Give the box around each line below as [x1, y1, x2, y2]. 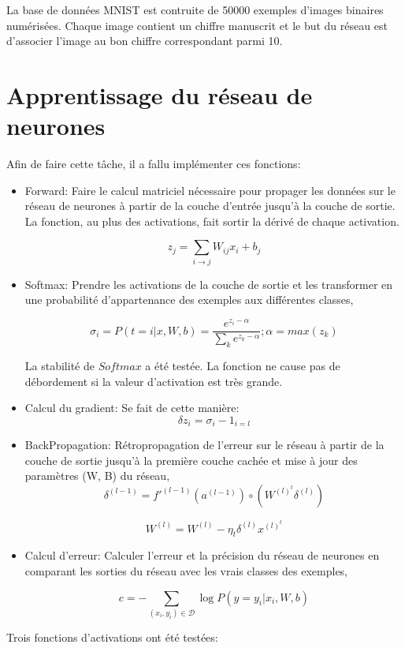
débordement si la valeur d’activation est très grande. [24, 373, 283, 389]
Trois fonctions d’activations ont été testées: [6, 628, 218, 645]
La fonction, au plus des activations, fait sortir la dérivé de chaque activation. [24, 212, 399, 229]
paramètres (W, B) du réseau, [24, 467, 170, 484]
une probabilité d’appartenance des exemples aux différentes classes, [24, 291, 354, 308]
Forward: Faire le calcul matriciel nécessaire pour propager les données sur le [24, 182, 396, 198]
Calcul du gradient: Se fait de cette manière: [24, 399, 240, 416]
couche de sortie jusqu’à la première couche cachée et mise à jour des [24, 451, 358, 468]
